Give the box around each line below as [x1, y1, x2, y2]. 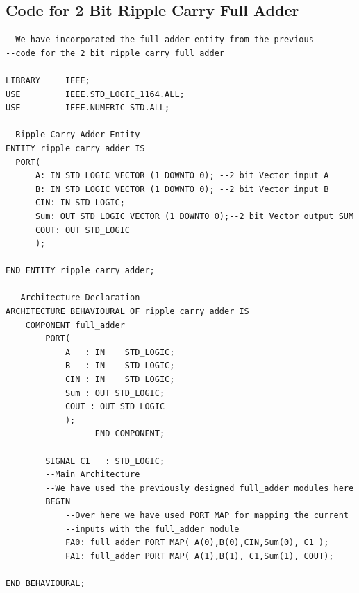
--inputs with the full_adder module [65, 524, 240, 534]
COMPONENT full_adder [25, 320, 125, 330]
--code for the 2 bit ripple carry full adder [6, 48, 224, 58]
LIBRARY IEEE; [6, 75, 90, 85]
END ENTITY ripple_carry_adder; [6, 266, 155, 276]
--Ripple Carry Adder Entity [6, 130, 140, 140]
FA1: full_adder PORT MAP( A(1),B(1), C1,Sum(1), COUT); [65, 551, 334, 561]
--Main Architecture [45, 470, 140, 480]
